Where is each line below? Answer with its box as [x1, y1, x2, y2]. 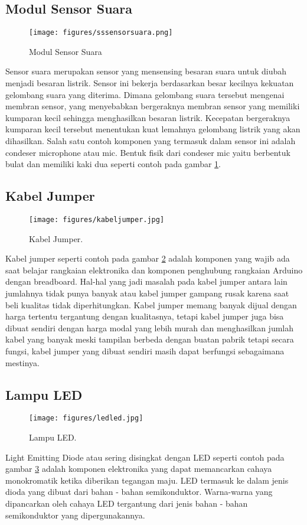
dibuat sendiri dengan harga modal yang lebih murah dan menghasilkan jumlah [5, 321, 294, 334]
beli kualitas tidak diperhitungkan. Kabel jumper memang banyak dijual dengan [5, 298, 297, 311]
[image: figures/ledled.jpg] [29, 414, 143, 423]
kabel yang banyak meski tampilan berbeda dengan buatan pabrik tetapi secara [5, 333, 294, 345]
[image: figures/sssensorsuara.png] [29, 28, 173, 37]
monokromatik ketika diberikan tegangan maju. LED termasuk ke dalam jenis [5, 474, 289, 486]
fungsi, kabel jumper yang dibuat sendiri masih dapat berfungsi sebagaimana [5, 345, 285, 357]
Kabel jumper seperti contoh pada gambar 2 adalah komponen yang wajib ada [5, 252, 290, 265]
